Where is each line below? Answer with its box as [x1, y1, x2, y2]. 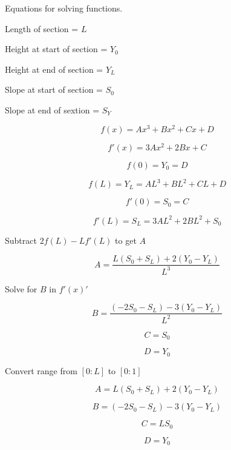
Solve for [5, 282, 37, 295]
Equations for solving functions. [5, 2, 123, 14]
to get [115, 233, 137, 246]
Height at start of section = [5, 42, 108, 55]
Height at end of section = [5, 62, 103, 75]
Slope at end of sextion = [5, 103, 100, 116]
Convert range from [5, 364, 77, 377]
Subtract [5, 233, 37, 246]
